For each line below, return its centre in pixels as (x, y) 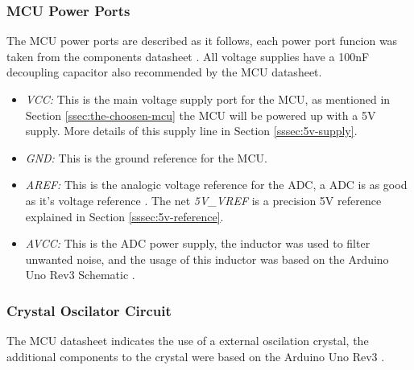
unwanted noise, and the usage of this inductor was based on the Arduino (207, 259)
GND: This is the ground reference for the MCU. (146, 157)
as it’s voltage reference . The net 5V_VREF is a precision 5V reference (203, 200)
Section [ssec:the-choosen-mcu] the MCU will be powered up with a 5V (201, 115)
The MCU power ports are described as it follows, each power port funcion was (202, 41)
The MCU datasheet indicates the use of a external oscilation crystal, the (188, 341)
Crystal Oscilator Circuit (89, 310)
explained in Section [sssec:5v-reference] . (124, 216)
